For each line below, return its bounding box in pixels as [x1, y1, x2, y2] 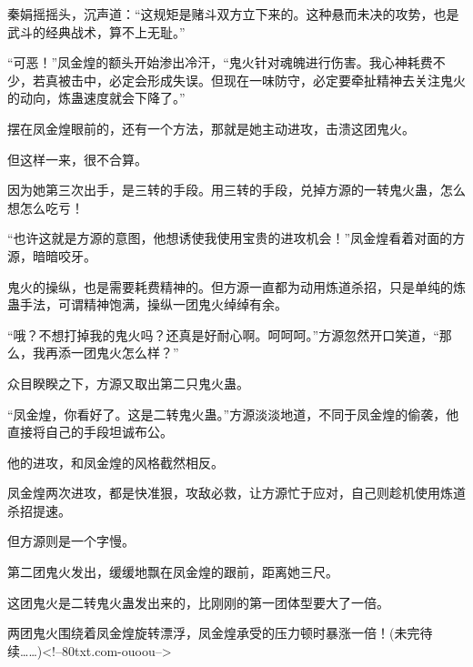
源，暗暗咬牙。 [7, 246, 96, 265]
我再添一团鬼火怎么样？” [32, 343, 179, 362]
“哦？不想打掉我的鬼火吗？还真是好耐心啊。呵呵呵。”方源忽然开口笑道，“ [7, 325, 439, 344]
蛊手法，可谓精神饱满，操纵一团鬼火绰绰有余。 [7, 295, 287, 314]
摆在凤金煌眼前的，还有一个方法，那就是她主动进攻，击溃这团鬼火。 [7, 118, 415, 137]
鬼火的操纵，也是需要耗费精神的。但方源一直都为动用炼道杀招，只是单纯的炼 [7, 277, 466, 296]
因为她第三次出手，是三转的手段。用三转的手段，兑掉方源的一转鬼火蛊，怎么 [7, 180, 466, 199]
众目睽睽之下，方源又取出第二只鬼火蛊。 [7, 373, 249, 392]
